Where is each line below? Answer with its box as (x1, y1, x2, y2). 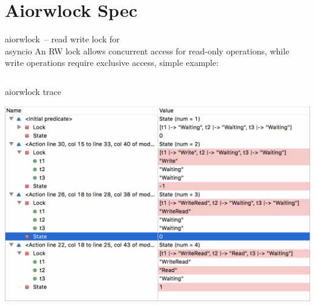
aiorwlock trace (5, 85, 62, 97)
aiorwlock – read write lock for (5, 33, 120, 45)
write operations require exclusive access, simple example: (5, 56, 219, 69)
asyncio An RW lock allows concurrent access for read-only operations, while (5, 44, 290, 57)
